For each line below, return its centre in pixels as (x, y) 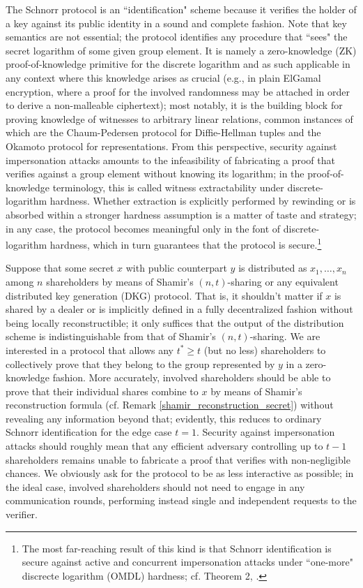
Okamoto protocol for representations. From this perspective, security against (171, 146)
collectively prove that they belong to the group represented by (140, 363)
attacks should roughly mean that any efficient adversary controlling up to (164, 446)
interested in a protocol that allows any (90, 350)
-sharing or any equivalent (283, 281)
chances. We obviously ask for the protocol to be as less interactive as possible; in (180, 473)
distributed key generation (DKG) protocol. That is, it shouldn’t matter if (164, 295)
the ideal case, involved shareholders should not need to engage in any (155, 486)
